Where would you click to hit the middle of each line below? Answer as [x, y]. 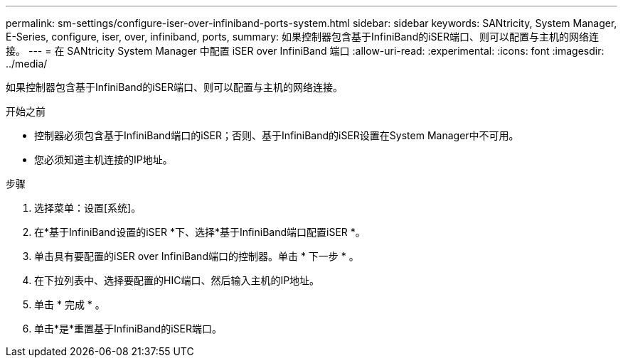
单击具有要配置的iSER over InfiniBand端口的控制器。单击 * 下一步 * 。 [197, 256]
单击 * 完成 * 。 [70, 304]
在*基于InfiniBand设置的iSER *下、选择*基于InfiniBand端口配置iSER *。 [200, 232]
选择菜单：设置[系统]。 [88, 208]
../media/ [27, 64]
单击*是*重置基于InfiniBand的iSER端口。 [128, 329]
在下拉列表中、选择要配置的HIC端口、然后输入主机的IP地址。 [177, 280]
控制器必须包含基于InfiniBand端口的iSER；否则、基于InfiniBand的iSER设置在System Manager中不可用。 [277, 135]
